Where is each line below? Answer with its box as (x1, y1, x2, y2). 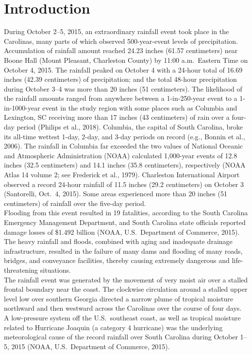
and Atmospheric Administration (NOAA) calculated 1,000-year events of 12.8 (4, 150, 237, 160)
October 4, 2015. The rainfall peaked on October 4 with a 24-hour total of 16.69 (4, 64, 243, 75)
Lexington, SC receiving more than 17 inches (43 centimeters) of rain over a (4, 112, 230, 122)
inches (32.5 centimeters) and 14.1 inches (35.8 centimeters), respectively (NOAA (4, 160, 246, 170)
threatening (4, 264, 38, 275)
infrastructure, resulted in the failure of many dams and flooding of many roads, (4, 245, 243, 256)
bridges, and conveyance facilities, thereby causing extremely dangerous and (4, 255, 230, 265)
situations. (40, 264, 71, 275)
